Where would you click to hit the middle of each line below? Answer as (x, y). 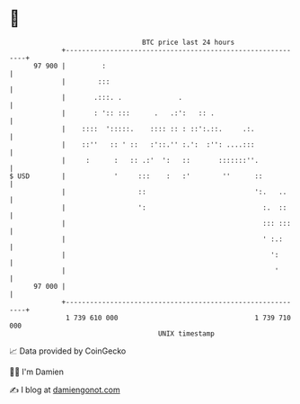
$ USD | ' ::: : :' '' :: (136, 176)
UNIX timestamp (186, 333)
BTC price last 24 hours (189, 42)
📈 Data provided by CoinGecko (68, 351)
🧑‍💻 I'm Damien (37, 372)
